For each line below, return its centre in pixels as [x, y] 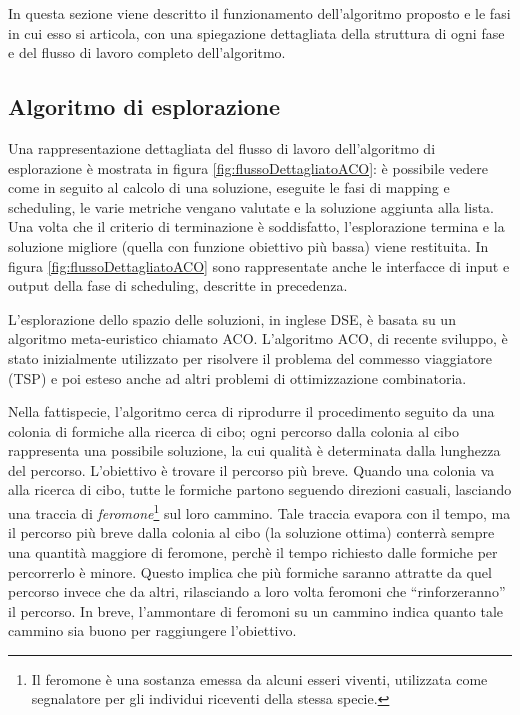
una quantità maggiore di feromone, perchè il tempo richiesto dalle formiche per [253, 551]
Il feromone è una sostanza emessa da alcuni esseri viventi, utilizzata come [259, 678]
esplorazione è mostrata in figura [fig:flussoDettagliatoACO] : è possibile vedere [248, 167]
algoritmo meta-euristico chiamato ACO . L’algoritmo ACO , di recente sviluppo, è [258, 338]
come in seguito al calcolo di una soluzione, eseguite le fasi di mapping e [229, 187]
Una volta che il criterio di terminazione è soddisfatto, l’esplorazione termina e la [256, 226]
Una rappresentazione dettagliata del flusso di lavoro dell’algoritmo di [222, 147]
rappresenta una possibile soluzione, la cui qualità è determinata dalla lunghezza [254, 450]
